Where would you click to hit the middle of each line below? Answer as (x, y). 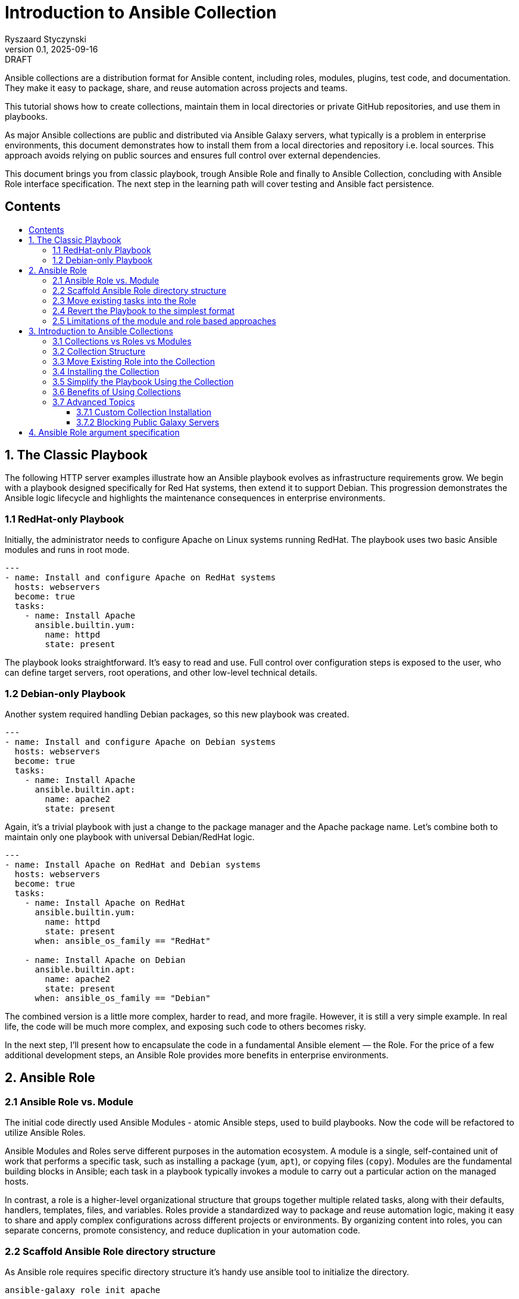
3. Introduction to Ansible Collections (101, 331)
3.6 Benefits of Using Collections (117, 391)
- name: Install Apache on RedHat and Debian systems (133, 864)
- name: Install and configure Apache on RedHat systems (140, 578)
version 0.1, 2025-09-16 (51, 49)
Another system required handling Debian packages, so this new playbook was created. (177, 714)
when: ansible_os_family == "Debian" (123, 998)
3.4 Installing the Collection (106, 371)
